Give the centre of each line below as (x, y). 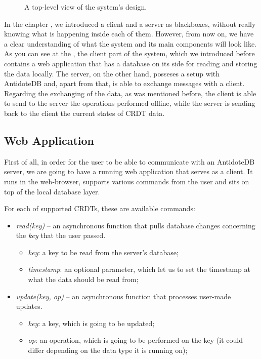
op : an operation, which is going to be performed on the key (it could (136, 340)
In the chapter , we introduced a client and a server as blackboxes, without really (130, 24)
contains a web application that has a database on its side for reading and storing (131, 63)
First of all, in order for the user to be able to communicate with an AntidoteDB (129, 161)
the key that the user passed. (61, 235)
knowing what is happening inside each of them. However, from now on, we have (129, 34)
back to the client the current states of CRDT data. (84, 113)
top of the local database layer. (52, 191)
